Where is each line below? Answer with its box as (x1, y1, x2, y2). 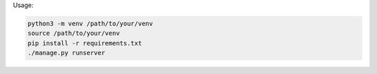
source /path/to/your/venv (27, 29, 120, 38)
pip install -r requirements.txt (27, 39, 142, 47)
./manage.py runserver (27, 49, 105, 57)
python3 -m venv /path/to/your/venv (27, 20, 154, 27)
